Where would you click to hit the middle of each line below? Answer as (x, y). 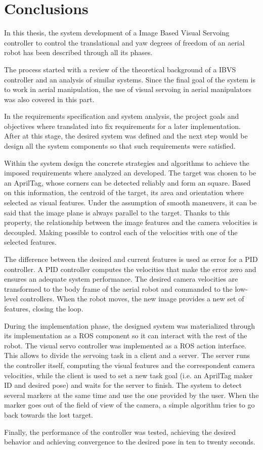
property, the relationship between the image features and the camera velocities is (131, 222)
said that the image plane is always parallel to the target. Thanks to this (117, 212)
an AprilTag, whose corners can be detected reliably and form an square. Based (127, 182)
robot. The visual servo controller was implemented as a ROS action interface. (125, 345)
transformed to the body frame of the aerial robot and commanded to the (118, 288)
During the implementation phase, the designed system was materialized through (130, 325)
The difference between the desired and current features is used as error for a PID (131, 259)
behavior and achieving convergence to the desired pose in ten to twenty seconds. (130, 442)
